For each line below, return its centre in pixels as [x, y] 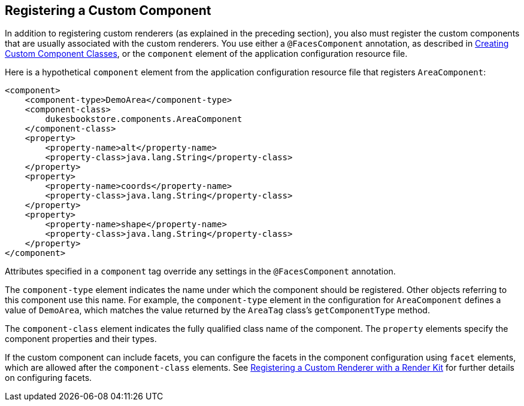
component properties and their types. [81, 339]
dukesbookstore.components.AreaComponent [144, 119]
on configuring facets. [49, 378]
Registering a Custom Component [108, 10]
